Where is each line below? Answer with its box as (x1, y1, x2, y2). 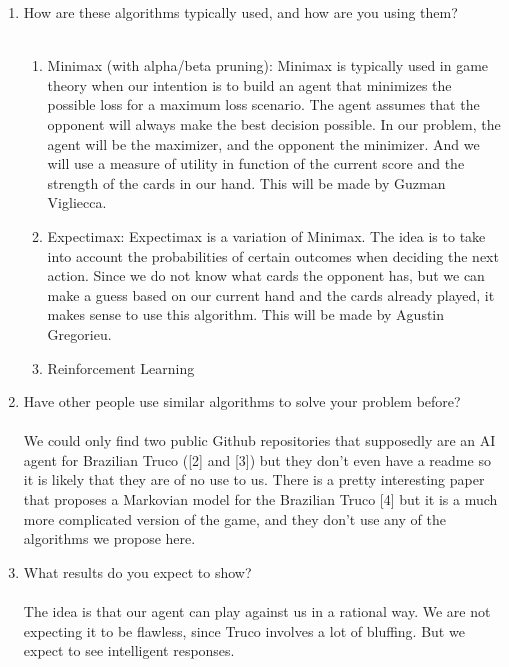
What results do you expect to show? (23, 561, 252, 582)
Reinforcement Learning (47, 357, 195, 378)
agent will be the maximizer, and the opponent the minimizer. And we (47, 133, 480, 154)
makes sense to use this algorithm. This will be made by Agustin (47, 304, 445, 325)
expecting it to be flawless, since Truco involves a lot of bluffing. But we (23, 620, 465, 641)
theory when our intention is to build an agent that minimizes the (47, 74, 452, 95)
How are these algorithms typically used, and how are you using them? (23, 2, 458, 22)
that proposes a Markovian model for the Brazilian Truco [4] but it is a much (23, 489, 498, 510)
